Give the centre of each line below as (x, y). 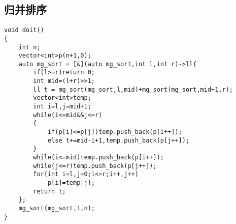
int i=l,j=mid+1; (62, 107)
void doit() (24, 30)
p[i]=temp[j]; (71, 183)
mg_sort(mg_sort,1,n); (57, 208)
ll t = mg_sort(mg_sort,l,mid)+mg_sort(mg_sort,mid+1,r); (133, 89)
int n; (29, 47)
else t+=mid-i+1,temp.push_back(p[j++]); (119, 140)
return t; (49, 191)
